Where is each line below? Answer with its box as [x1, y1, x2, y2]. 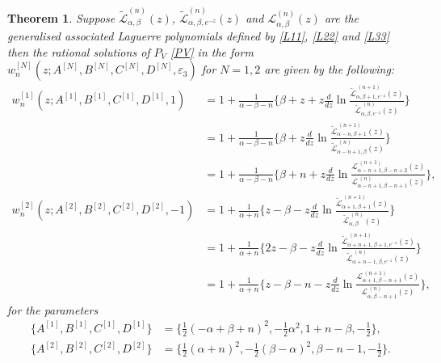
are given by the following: [264, 61, 395, 78]
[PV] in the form [170, 43, 254, 60]
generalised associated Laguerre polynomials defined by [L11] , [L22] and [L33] [7, 27, 389, 44]
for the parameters [7, 301, 99, 318]
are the [324, 9, 359, 26]
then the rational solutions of [7, 43, 150, 60]
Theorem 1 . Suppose [7, 9, 115, 26]
